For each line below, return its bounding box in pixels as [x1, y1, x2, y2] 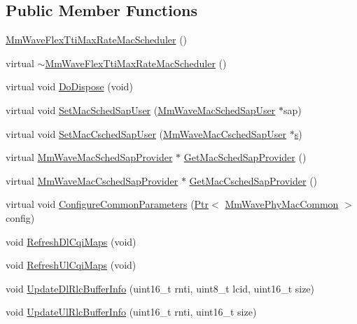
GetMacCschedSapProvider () [189, 173, 318, 188]
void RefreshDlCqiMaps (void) [6, 234, 136, 248]
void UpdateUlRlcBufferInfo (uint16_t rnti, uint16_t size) [6, 304, 257, 319]
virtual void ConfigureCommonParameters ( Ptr [6, 197, 209, 211]
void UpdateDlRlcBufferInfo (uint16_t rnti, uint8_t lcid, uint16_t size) [6, 281, 315, 295]
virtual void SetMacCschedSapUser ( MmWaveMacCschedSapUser [6, 126, 287, 141]
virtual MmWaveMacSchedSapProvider [6, 150, 173, 164]
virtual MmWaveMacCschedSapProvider [6, 173, 178, 188]
